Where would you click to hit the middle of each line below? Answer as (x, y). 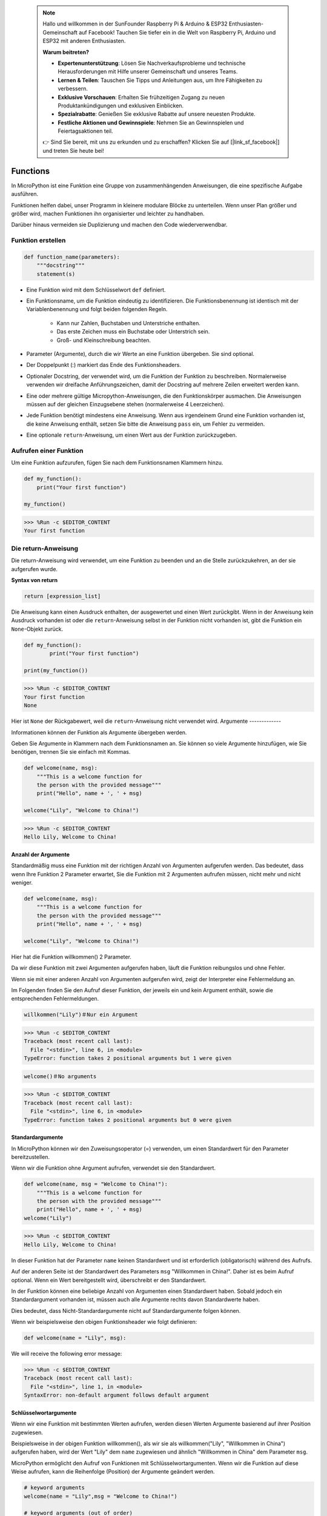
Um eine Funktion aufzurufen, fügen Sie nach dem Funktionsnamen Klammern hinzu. (117, 463)
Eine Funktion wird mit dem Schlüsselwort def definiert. (96, 290)
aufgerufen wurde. (34, 569)
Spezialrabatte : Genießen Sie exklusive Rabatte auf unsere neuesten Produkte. (157, 114)
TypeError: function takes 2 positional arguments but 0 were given (128, 1120)
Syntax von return (34, 580)
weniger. (22, 882)
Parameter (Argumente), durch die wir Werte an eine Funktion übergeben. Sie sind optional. (140, 354)
